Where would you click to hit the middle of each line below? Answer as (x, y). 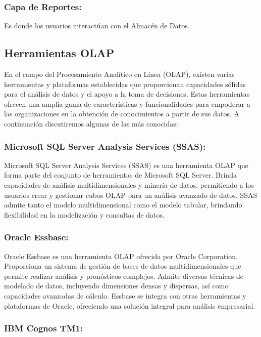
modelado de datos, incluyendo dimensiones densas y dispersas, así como (116, 286)
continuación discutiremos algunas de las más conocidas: (91, 123)
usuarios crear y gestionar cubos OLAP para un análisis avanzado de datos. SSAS (131, 195)
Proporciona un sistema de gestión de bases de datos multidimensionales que (123, 266)
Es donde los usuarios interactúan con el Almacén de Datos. (97, 26)
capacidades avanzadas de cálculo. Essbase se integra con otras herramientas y (125, 295)
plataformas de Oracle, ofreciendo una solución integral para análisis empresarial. (130, 305)
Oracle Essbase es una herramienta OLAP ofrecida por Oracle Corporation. (121, 256)
